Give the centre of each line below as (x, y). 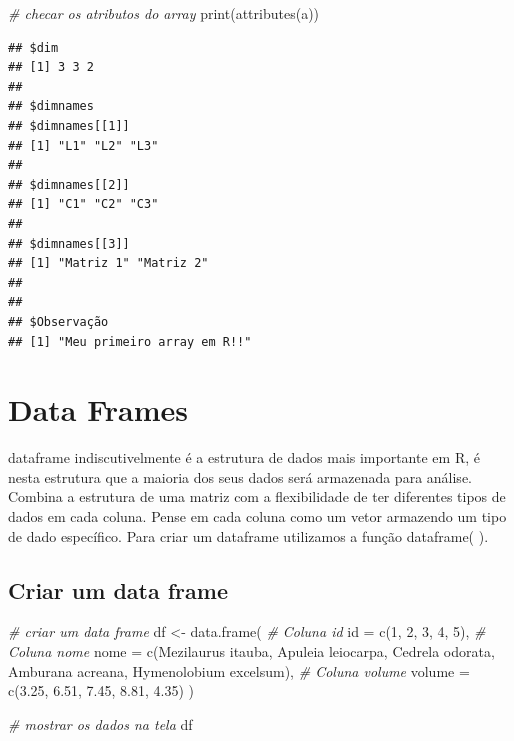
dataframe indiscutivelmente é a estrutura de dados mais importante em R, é (244, 457)
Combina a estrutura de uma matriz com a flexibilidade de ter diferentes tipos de (257, 496)
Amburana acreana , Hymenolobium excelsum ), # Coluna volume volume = (239, 670)
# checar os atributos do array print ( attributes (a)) (164, 13)
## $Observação (58, 321)
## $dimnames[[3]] (69, 243)
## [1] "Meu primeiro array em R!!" (130, 341)
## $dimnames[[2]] (69, 184)
